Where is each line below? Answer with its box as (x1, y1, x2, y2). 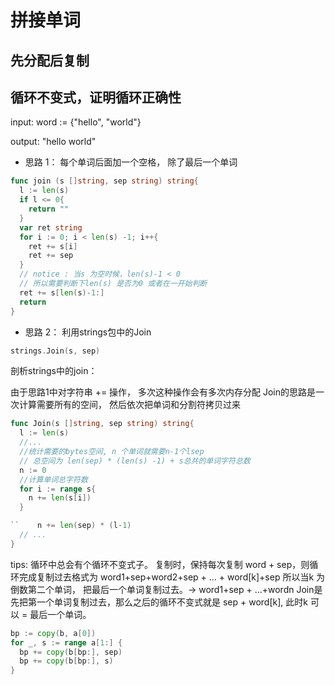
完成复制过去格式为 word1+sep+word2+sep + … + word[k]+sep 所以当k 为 (18, 571, 326, 583)
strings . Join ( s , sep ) (10, 346, 101, 356)
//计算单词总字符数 (19, 474, 88, 485)
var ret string (19, 222, 83, 233)
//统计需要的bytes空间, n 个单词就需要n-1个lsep (19, 447, 205, 457)
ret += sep (28, 251, 74, 261)
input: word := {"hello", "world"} (10, 116, 142, 128)
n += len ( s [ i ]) (28, 493, 92, 503)
